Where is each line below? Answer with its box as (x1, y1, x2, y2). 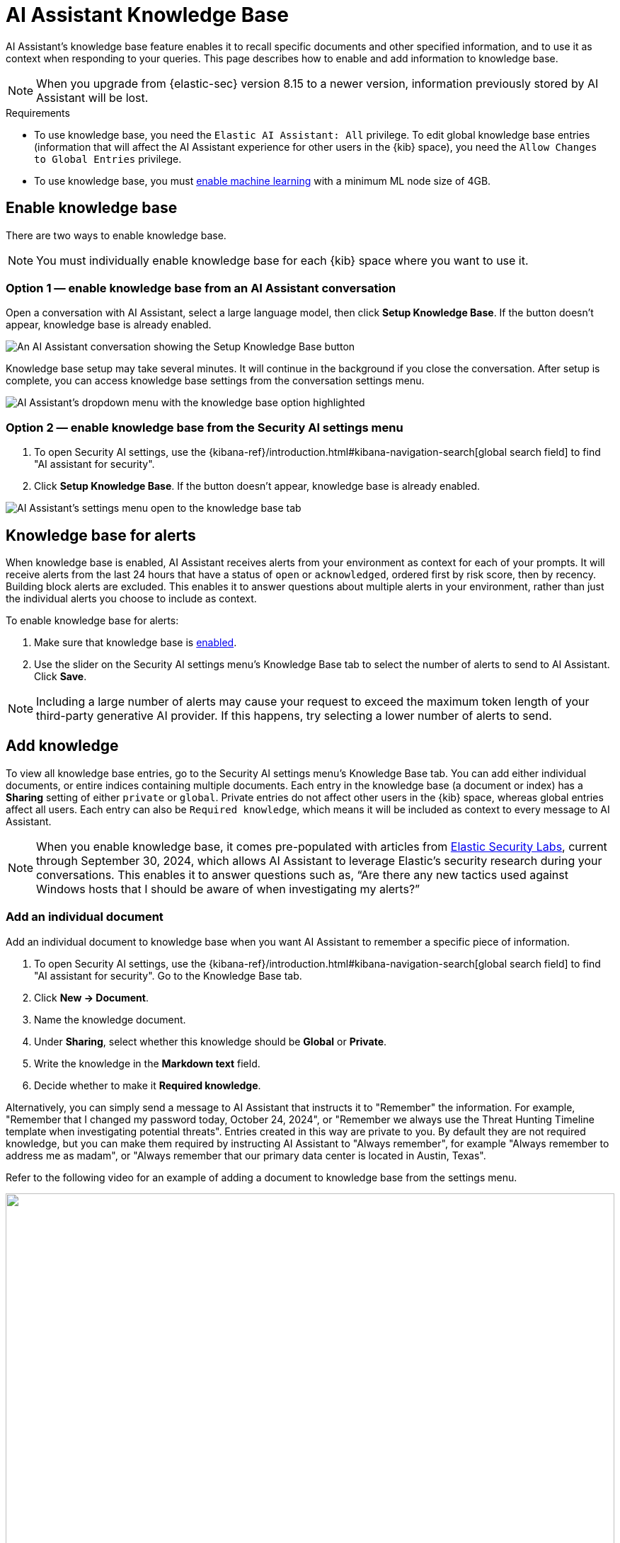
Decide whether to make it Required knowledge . (34, 1079, 261, 1091)
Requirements (6, 106, 70, 119)
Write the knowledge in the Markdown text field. (34, 1057, 260, 1069)
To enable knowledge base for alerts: (6, 614, 179, 626)
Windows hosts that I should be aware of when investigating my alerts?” (36, 881, 420, 896)
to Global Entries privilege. (34, 152, 182, 165)
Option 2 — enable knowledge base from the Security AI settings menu (6, 420, 403, 435)
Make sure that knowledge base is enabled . (34, 636, 237, 648)
